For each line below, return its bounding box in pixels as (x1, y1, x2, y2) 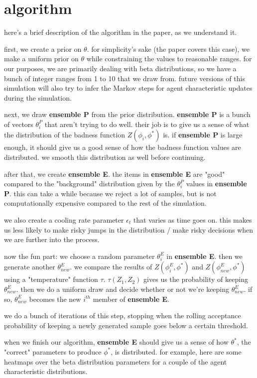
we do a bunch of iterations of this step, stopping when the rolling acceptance (4, 310, 241, 321)
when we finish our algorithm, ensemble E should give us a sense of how (4, 337, 229, 347)
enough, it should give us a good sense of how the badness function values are (4, 142, 241, 152)
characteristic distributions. (4, 366, 88, 377)
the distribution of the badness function (4, 129, 125, 140)
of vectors (4, 119, 33, 129)
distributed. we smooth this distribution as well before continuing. (4, 152, 206, 162)
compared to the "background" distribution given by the (4, 178, 175, 189)
